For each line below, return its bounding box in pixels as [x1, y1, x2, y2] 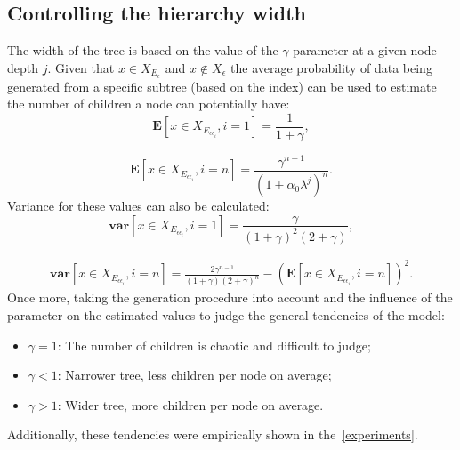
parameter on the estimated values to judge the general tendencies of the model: [7, 306, 445, 325]
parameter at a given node [293, 41, 437, 60]
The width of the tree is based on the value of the [7, 41, 278, 60]
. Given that [47, 58, 115, 76]
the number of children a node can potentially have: [7, 94, 290, 113]
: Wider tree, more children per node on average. [57, 395, 324, 414]
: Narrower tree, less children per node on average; [57, 366, 332, 384]
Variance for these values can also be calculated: [7, 197, 270, 215]
